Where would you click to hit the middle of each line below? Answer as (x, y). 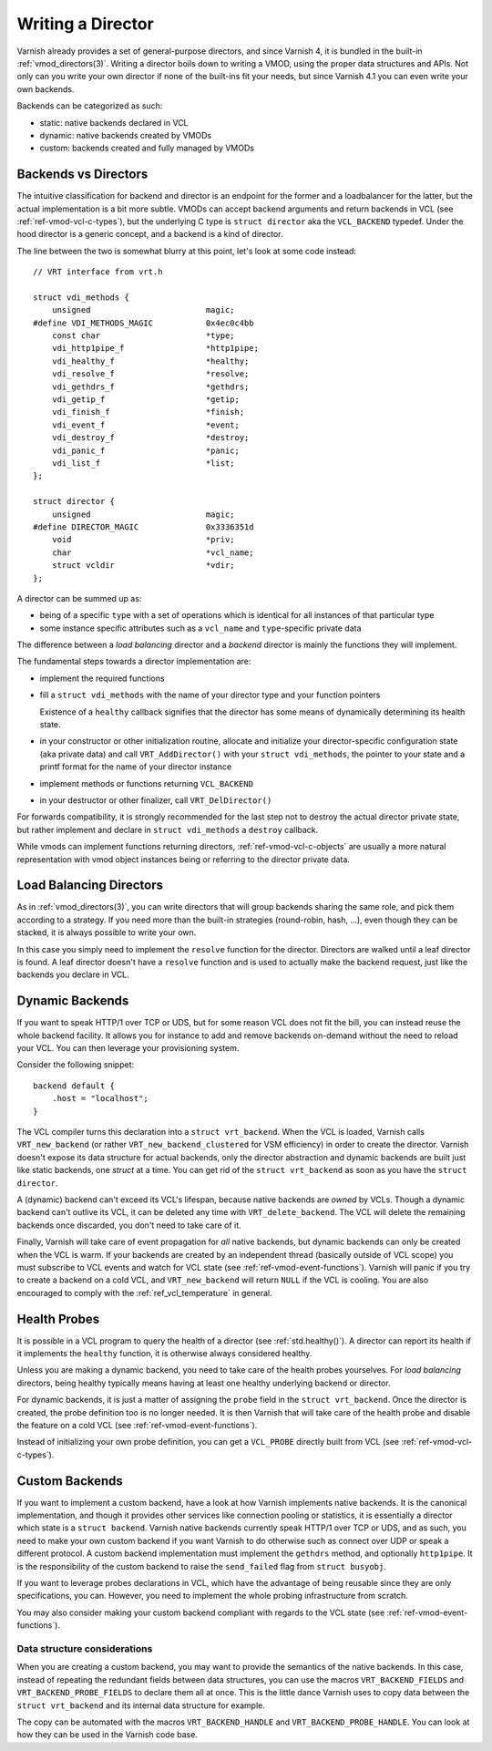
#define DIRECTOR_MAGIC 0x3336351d (143, 527)
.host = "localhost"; (100, 1099)
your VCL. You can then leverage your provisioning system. (128, 1048)
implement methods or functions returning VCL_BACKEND (147, 783)
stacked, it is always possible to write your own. (107, 932)
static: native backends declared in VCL (114, 122)
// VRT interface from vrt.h (98, 272)
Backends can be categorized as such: (90, 106)
